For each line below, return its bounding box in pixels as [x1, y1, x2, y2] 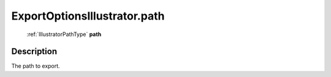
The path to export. [11, 62, 61, 70]
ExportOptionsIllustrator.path [11, 9, 165, 23]
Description [11, 46, 58, 57]
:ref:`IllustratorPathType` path [26, 31, 102, 38]
